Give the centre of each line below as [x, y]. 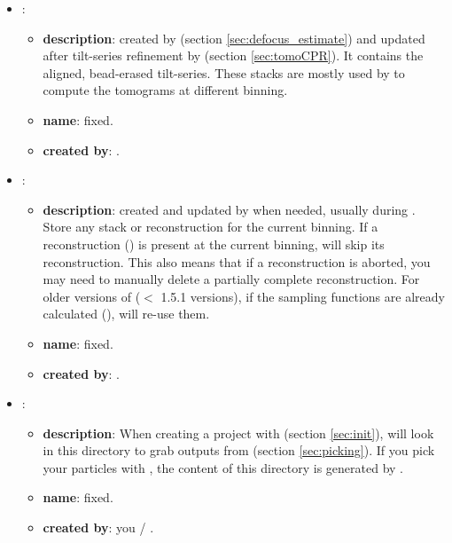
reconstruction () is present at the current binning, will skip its [214, 244]
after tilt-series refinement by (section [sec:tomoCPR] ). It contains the [233, 55]
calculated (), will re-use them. [126, 314]
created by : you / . [98, 527]
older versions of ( [92, 296]
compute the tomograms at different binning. [165, 90]
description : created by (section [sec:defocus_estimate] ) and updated [234, 38]
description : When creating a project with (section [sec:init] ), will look [238, 433]
